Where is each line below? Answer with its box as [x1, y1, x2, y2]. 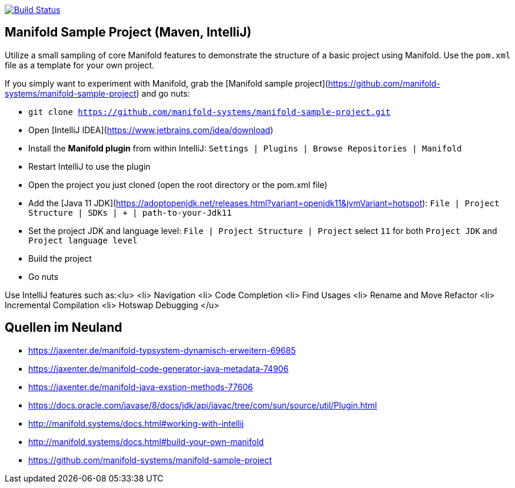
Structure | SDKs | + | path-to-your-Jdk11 [28, 207, 232, 217]
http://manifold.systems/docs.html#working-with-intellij [28, 418, 244, 428]
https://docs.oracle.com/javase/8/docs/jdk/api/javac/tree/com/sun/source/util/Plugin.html [28, 400, 377, 410]
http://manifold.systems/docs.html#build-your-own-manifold [28, 436, 264, 447]
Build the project [28, 253, 92, 263]
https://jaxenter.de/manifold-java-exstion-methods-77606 [28, 381, 253, 392]
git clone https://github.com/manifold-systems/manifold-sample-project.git [28, 107, 391, 117]
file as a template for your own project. [5, 60, 155, 70]
